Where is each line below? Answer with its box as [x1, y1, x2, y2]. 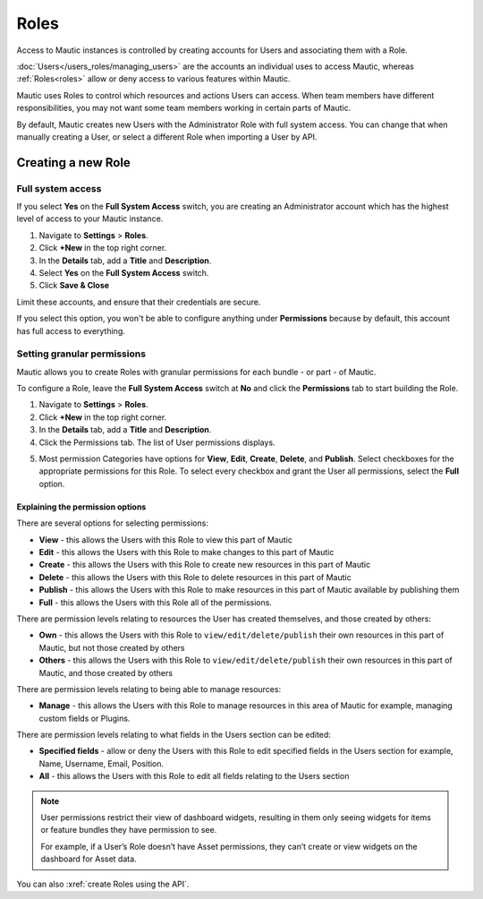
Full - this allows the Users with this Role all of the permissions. [38, 596, 273, 608]
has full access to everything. [16, 325, 125, 336]
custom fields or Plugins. [38, 713, 131, 723]
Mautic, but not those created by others [38, 642, 185, 653]
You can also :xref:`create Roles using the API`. [16, 878, 190, 889]
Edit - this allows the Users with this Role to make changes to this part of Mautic [38, 547, 335, 557]
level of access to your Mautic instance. [16, 213, 164, 224]
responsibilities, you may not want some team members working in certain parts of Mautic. [16, 103, 352, 114]
